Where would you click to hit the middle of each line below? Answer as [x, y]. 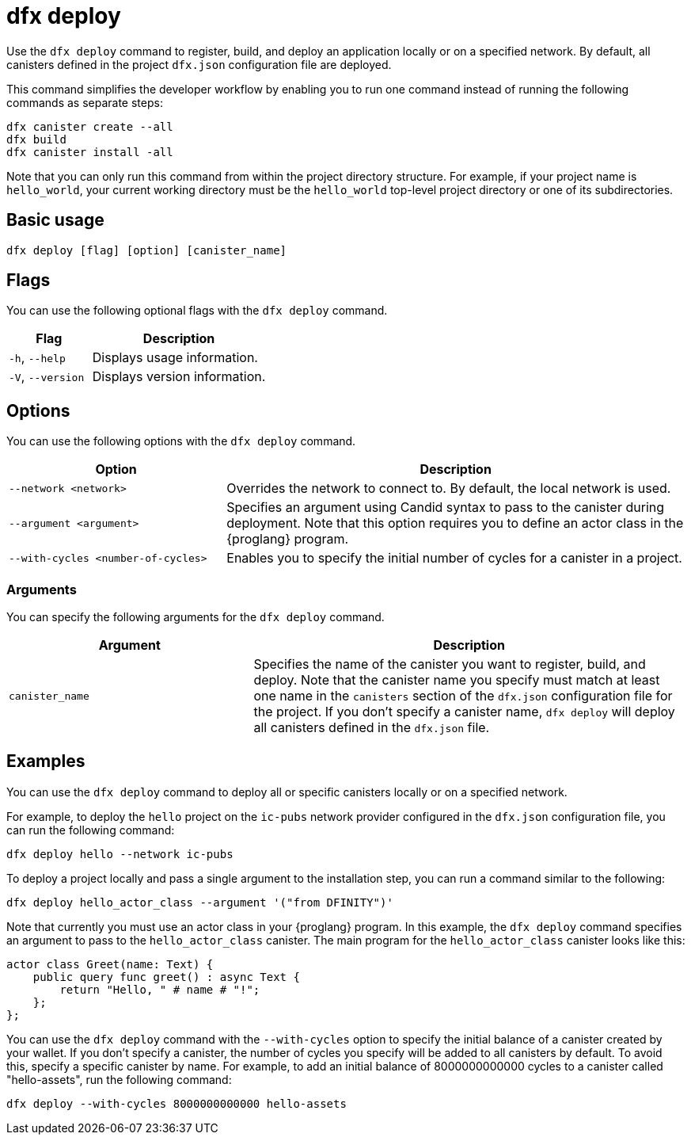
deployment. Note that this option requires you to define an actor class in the [455, 523]
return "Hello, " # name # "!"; [160, 989]
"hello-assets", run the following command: [119, 1079]
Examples [46, 761]
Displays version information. [179, 377]
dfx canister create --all [90, 126]
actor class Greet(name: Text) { [110, 964]
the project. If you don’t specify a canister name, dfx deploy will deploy [464, 712]
